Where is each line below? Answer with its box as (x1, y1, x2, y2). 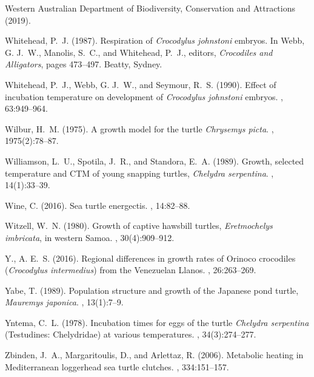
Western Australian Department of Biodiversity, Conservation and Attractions (5, 2, 295, 14)
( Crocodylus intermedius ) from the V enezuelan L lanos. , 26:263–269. (5, 263, 256, 276)
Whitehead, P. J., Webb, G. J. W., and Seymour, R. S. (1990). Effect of (5, 78, 276, 90)
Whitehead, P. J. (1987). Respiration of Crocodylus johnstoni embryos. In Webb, (5, 34, 305, 47)
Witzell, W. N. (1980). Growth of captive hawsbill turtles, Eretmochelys (5, 219, 273, 232)
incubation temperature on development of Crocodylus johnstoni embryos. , (5, 90, 283, 103)
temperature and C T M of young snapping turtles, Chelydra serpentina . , (5, 166, 274, 179)
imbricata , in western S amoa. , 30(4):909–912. (5, 231, 175, 243)
